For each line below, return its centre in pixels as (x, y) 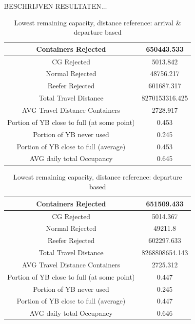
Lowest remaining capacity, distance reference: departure (97, 177)
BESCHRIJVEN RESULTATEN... (56, 6)
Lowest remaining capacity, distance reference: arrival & (98, 22)
